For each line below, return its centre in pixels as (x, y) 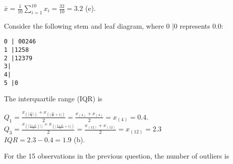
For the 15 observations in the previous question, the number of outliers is (116, 156)
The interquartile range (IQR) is (53, 99)
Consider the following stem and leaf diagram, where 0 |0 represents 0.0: (114, 25)
